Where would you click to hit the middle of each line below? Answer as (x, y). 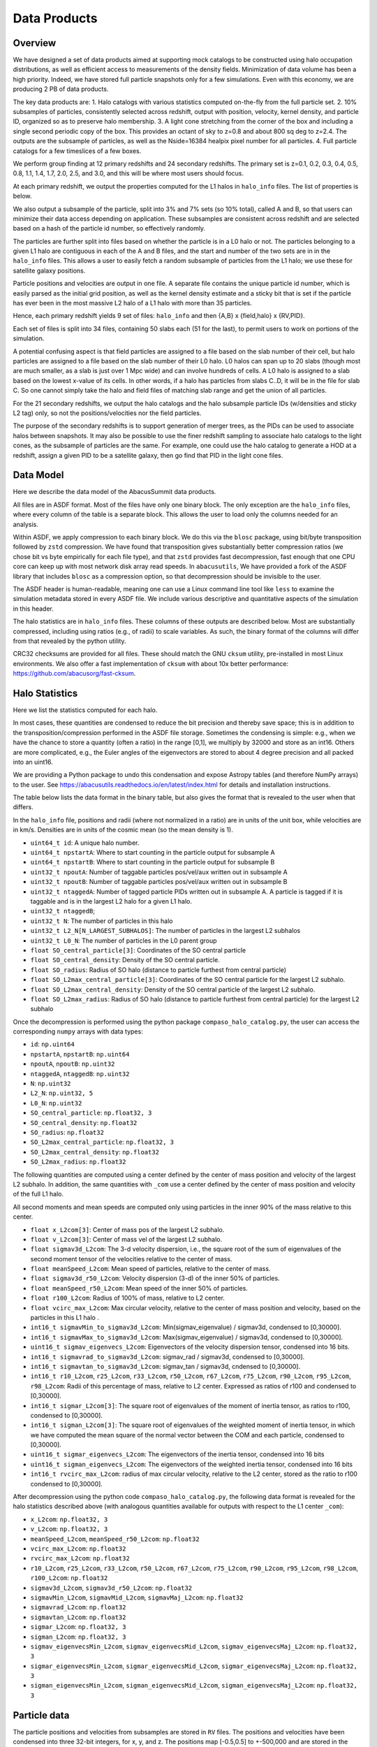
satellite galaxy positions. (49, 270)
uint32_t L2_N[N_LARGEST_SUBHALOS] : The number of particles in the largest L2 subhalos (165, 931)
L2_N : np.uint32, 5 (62, 1093)
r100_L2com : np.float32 (69, 1578)
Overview (35, 43)
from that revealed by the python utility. (69, 641)
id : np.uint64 (52, 1044)
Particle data (41, 1715)
